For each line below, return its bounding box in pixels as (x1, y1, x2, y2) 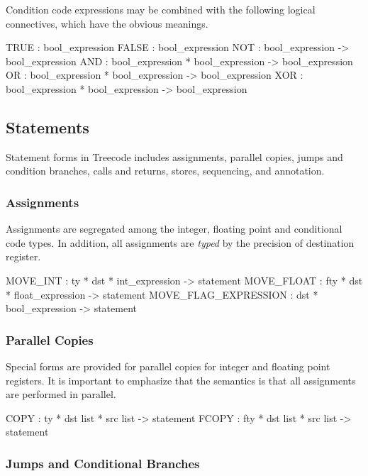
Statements (6, 116, 89, 138)
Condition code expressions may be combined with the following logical (6, 2, 316, 16)
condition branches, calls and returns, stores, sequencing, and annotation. (6, 163, 325, 178)
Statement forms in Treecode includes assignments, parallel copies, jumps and (6, 149, 343, 164)
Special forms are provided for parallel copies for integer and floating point (6, 358, 330, 373)
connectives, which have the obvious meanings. (6, 16, 208, 31)
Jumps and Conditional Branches (6, 454, 200, 472)
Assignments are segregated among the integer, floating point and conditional (6, 221, 342, 236)
